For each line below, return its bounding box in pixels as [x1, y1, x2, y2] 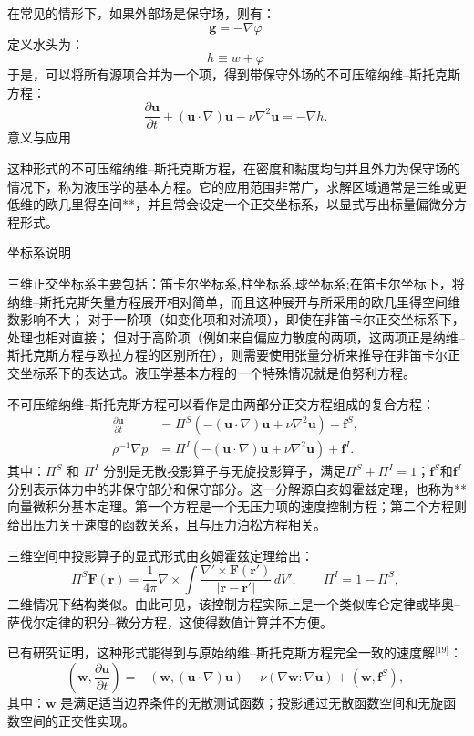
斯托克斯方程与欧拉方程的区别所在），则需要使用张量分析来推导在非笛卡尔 [7, 345, 448, 364]
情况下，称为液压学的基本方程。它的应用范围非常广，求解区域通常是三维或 [7, 176, 454, 195]
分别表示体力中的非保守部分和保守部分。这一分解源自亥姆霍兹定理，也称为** [7, 478, 467, 498]
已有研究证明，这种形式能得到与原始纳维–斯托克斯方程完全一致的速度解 [7, 643, 435, 662]
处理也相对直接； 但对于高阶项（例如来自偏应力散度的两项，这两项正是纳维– [7, 327, 465, 346]
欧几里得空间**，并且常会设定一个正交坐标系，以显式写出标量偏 [45, 195, 428, 214]
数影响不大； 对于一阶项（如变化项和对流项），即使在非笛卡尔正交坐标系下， [7, 310, 465, 329]
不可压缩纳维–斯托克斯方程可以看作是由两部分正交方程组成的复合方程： [7, 394, 435, 413]
